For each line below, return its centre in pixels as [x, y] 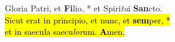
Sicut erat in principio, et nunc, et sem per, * [88, 19]
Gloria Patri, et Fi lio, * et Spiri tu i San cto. [84, 8]
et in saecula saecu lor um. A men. [65, 31]
